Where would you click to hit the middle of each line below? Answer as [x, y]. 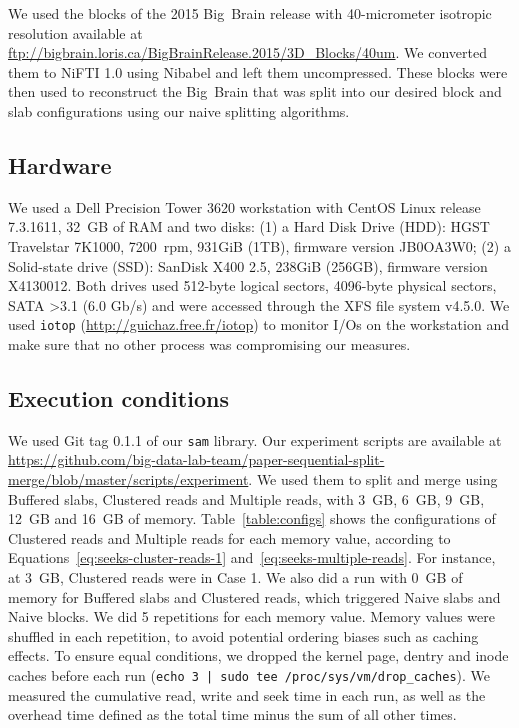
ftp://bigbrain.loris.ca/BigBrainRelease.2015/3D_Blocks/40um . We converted [247, 52]
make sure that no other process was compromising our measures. [209, 343]
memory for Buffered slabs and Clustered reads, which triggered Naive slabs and [254, 596]
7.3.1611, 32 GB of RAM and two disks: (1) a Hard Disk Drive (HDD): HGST [249, 226]
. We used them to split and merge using [373, 479]
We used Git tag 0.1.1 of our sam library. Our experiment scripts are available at [255, 439]
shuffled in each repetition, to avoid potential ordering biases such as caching [243, 635]
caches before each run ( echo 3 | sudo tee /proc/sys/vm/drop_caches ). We [249, 674]
